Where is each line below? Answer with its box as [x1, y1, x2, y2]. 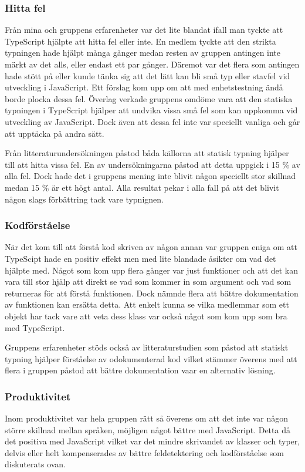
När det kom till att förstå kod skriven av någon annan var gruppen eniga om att [5, 241, 297, 253]
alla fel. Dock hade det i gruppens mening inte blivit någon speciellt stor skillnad [5, 170, 296, 182]
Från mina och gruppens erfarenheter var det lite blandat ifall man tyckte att [5, 23, 283, 36]
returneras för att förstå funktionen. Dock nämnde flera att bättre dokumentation [5, 286, 299, 299]
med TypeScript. [5, 321, 65, 333]
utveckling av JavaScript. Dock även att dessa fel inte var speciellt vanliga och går [5, 115, 300, 127]
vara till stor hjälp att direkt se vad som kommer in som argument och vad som [5, 275, 292, 288]
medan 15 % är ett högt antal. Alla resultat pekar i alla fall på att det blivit [5, 181, 279, 193]
